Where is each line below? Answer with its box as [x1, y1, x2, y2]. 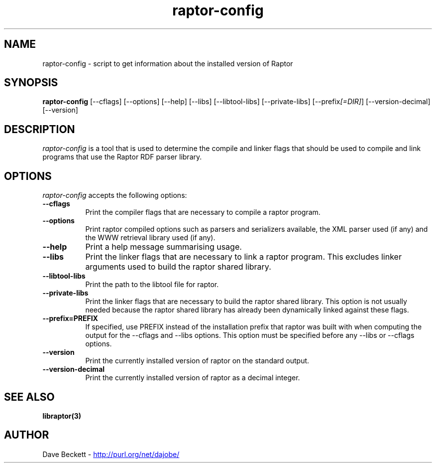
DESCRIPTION [4, 123, 75, 136]
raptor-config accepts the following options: [42, 191, 187, 200]
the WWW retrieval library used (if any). [85, 233, 216, 242]
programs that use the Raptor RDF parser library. [42, 153, 202, 161]
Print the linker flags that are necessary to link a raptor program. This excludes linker [85, 252, 402, 262]
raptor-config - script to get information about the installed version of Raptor [42, 59, 293, 68]
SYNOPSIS [4, 76, 58, 89]
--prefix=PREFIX [42, 314, 98, 323]
